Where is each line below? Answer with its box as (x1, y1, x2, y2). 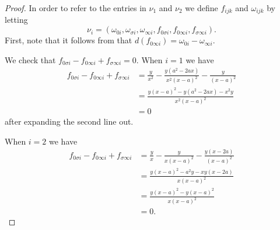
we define (185, 2, 218, 13)
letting (5, 13, 28, 26)
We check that (5, 53, 56, 66)
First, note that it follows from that (5, 34, 132, 46)
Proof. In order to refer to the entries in (5, 2, 146, 13)
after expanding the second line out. (5, 115, 134, 128)
